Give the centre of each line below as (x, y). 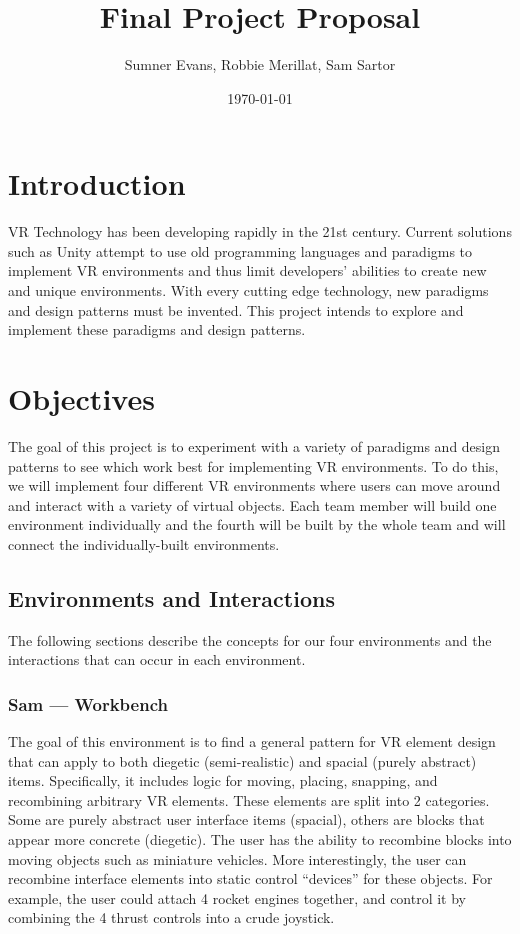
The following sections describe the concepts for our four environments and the (250, 639)
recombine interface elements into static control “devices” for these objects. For (250, 878)
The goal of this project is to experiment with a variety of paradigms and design (254, 445)
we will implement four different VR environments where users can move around (254, 485)
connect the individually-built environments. (144, 543)
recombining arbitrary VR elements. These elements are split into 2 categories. (249, 799)
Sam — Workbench (88, 703)
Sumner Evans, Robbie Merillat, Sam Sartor (260, 64)
